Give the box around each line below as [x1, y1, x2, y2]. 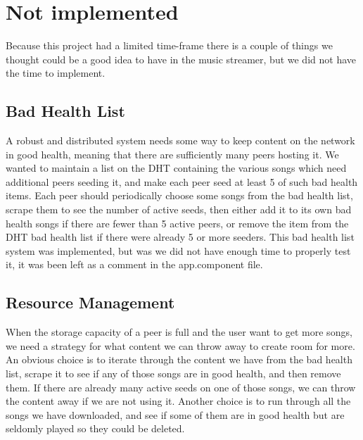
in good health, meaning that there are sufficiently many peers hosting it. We [6, 146, 339, 161]
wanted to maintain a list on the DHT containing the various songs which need [6, 161, 347, 175]
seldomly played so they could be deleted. [6, 421, 185, 436]
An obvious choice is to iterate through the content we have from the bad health [6, 352, 352, 367]
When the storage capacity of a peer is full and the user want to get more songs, [6, 325, 352, 339]
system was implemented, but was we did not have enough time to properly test [6, 243, 351, 258]
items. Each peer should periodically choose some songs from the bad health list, [6, 188, 353, 203]
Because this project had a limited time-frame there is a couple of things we [6, 38, 333, 53]
